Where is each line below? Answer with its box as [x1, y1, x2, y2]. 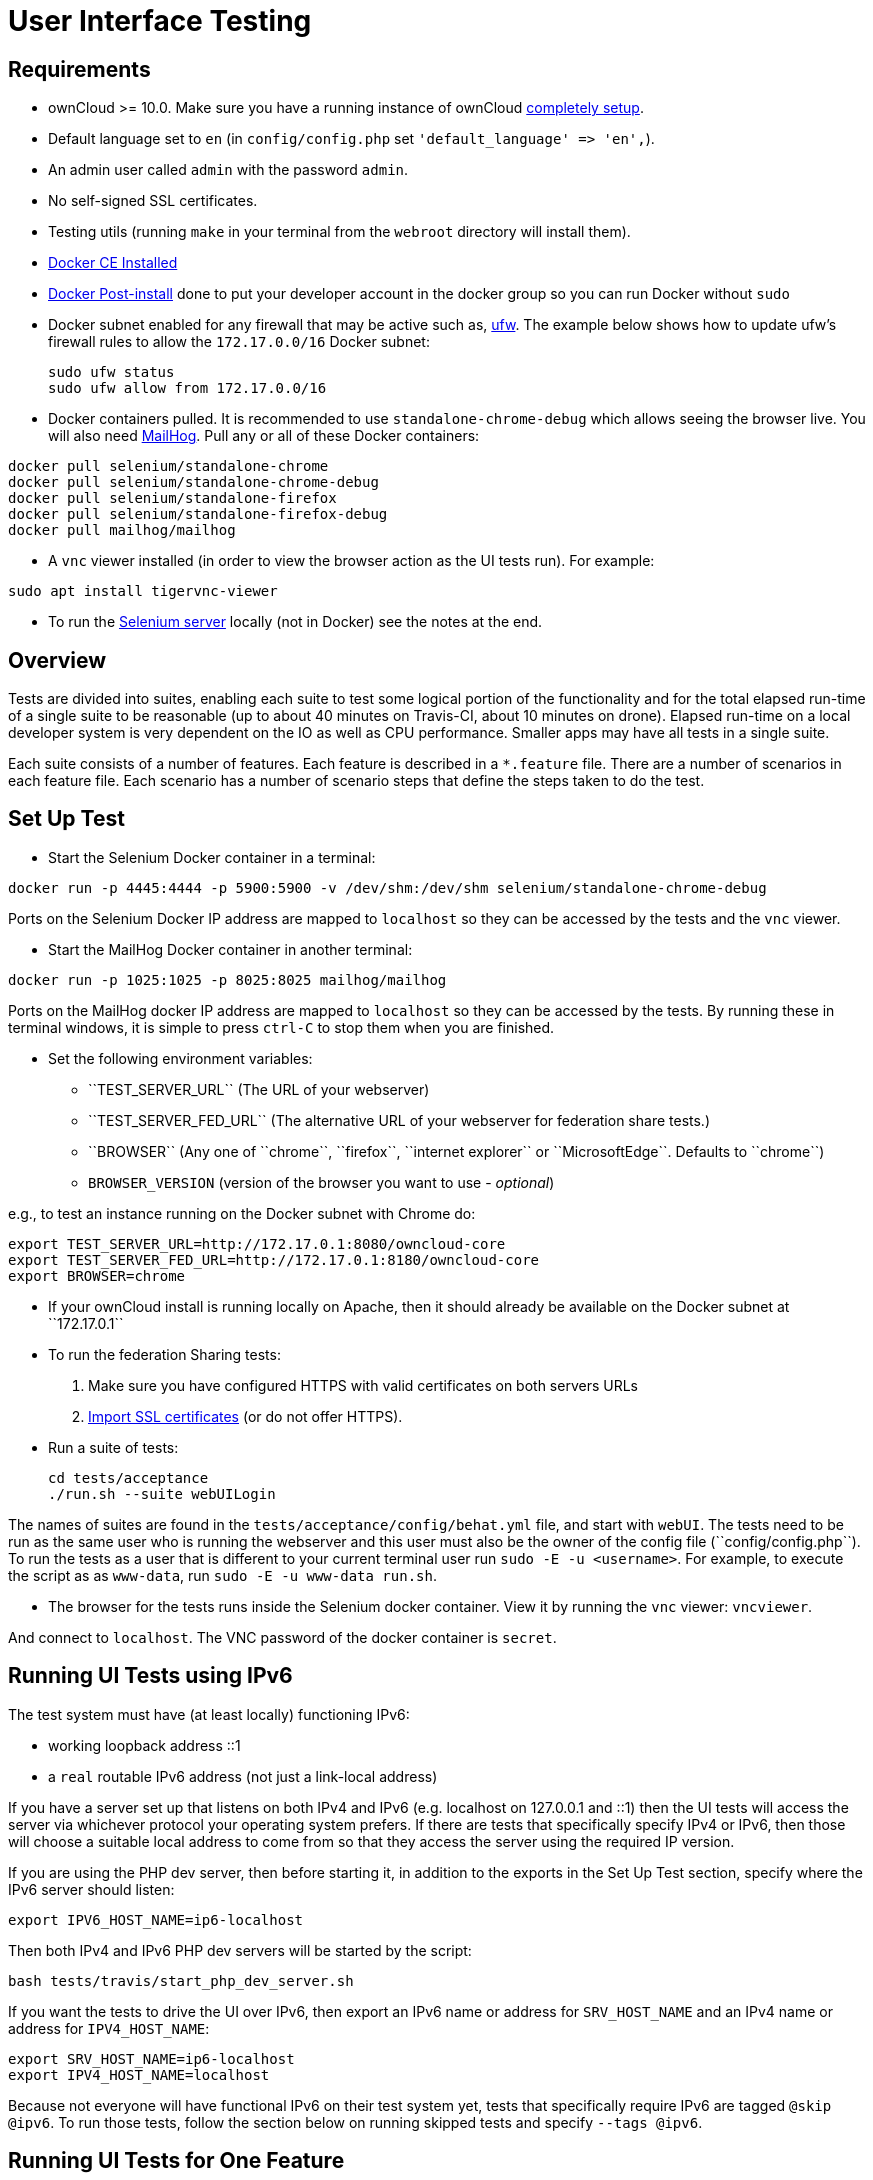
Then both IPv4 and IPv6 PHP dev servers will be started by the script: [8, 1941, 472, 1959]
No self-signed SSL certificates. [48, 192, 258, 210]
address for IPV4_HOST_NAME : [8, 2019, 210, 2037]
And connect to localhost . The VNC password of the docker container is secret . [8, 1628, 557, 1646]
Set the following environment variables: [48, 1049, 313, 1067]
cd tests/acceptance [48, 1469, 209, 1486]
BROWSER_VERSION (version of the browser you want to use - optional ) [88, 1173, 555, 1191]
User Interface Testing [8, 4, 312, 38]
